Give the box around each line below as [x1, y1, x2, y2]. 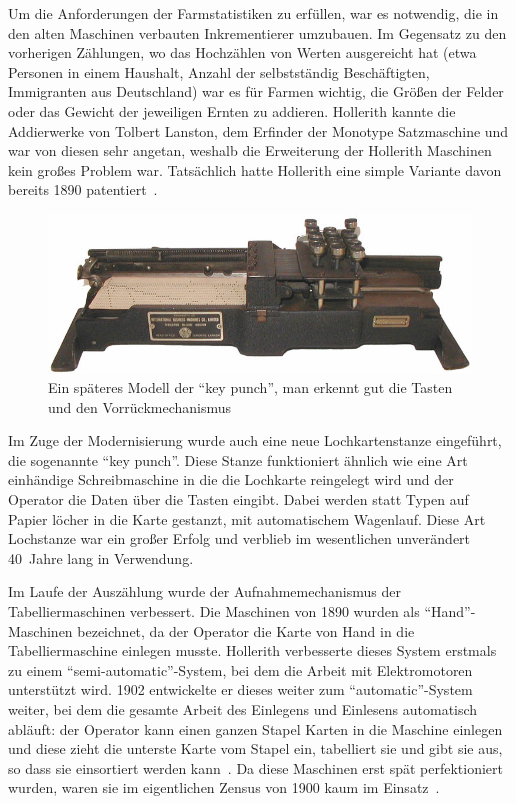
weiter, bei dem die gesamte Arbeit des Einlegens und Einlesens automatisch [8, 699, 478, 720]
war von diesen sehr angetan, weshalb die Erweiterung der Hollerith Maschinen [8, 140, 492, 161]
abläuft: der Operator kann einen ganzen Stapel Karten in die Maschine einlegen [8, 718, 503, 739]
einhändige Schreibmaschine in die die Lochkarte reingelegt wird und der [8, 469, 454, 490]
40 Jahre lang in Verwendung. [8, 547, 194, 568]
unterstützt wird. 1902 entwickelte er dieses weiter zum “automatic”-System [8, 679, 473, 700]
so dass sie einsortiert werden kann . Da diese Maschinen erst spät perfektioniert [8, 757, 503, 778]
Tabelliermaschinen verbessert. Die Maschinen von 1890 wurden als [8, 601, 420, 622]
